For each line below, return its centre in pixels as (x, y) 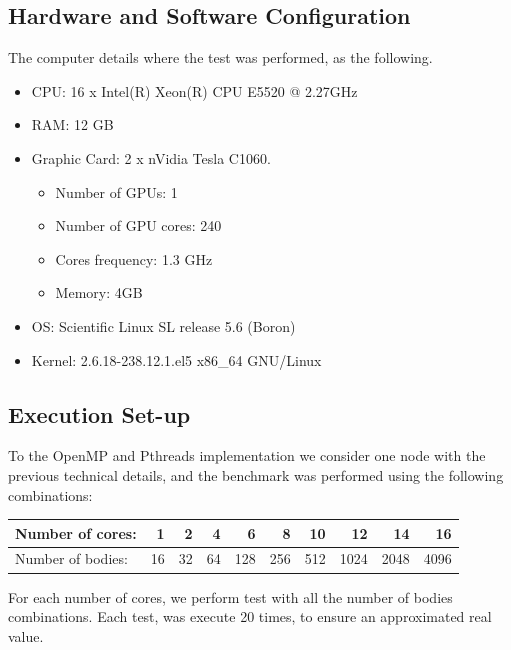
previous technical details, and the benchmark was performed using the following (256, 474)
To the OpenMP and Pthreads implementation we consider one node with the (247, 455)
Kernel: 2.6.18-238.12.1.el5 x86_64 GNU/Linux (176, 359)
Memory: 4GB (99, 292)
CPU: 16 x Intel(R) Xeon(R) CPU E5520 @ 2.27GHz (194, 90)
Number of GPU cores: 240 (138, 225)
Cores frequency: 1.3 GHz (134, 258)
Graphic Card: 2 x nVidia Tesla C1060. (151, 157)
